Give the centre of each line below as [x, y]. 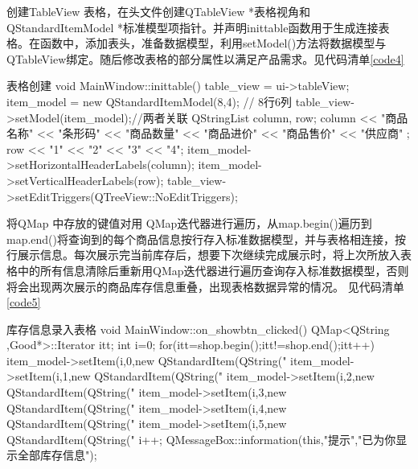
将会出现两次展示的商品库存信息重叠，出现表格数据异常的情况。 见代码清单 [205, 286]
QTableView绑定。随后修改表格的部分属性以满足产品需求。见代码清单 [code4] [205, 58]
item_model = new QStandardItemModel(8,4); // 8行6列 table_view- [180, 101]
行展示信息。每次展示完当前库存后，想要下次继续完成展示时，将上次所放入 [203, 255]
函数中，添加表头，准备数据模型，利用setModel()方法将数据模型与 [213, 43]
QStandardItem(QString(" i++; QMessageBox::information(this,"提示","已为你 [201, 439]
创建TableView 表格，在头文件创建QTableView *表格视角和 [158, 11]
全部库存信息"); [57, 455]
